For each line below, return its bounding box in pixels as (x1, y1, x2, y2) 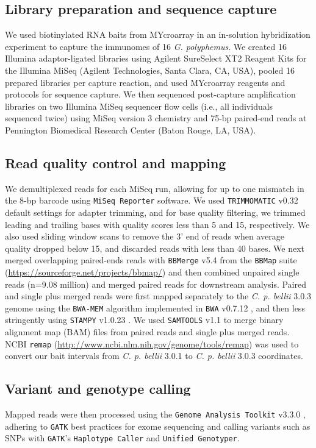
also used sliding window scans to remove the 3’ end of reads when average (5, 230, 284, 243)
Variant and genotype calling (5, 379, 191, 398)
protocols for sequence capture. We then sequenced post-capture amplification (5, 88, 296, 101)
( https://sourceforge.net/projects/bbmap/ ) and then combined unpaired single (5, 266, 300, 279)
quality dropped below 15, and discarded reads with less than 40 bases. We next (5, 241, 304, 254)
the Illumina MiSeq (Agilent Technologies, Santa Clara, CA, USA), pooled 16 (5, 63, 295, 76)
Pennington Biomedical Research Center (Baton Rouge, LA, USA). (5, 123, 256, 136)
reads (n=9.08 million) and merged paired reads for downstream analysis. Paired (5, 277, 306, 290)
